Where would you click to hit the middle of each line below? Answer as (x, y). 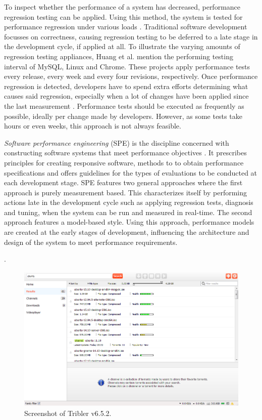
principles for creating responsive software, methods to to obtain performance (124, 162)
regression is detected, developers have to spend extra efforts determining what (126, 86)
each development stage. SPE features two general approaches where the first (123, 182)
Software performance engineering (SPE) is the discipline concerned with (117, 142)
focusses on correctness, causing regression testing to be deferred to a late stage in (131, 36)
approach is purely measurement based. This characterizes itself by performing (125, 192)
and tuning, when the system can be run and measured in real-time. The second (128, 212)
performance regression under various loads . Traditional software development (126, 27)
